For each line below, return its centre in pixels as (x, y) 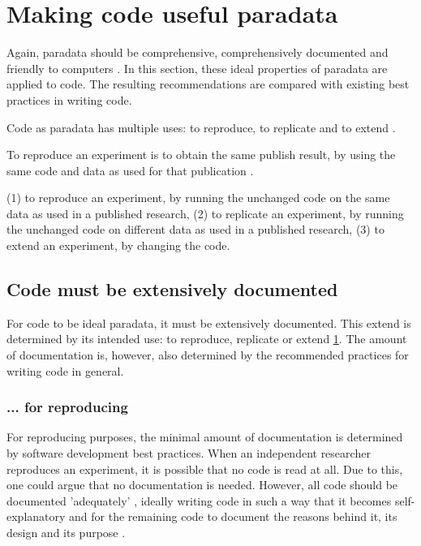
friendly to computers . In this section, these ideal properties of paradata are (197, 68)
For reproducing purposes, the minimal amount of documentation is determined (205, 437)
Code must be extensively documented (172, 289)
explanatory (36, 516)
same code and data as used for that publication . (130, 170)
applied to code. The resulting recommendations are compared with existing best (208, 84)
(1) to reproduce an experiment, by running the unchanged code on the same (198, 198)
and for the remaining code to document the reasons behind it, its (233, 516)
